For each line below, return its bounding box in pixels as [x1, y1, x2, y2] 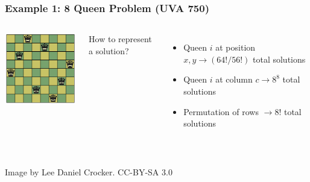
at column [215, 73, 253, 86]
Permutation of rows [183, 105, 259, 118]
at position [215, 41, 256, 54]
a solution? [89, 44, 129, 57]
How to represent [89, 33, 152, 45]
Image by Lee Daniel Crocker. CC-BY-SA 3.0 [5, 166, 172, 178]
